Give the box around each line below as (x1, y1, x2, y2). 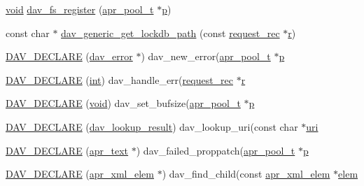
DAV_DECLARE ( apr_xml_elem (6, 166, 155, 181)
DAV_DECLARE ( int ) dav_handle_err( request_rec (6, 72, 234, 87)
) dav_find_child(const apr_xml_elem (162, 166, 330, 181)
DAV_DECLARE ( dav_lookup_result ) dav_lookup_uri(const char (6, 119, 298, 134)
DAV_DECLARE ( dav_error (6, 49, 133, 64)
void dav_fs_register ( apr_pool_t (6, 2, 154, 16)
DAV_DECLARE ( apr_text (6, 143, 129, 157)
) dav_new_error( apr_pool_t (141, 49, 271, 64)
